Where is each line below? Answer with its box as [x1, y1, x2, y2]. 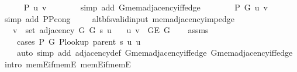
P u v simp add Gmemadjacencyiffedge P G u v [23, 1, 268, 13]
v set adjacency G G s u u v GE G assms [12, 24, 209, 36]
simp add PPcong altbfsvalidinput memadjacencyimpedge [4, 12, 234, 24]
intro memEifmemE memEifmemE [4, 57, 131, 70]
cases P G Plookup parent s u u [16, 35, 141, 47]
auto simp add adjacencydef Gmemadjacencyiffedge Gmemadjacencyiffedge [16, 46, 293, 59]
